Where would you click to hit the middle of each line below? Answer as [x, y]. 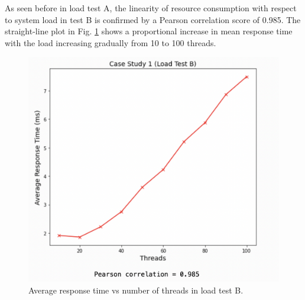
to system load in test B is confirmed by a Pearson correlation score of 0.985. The [153, 19]
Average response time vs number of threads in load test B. [136, 290]
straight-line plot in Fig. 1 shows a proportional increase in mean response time [149, 31]
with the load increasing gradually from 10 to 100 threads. [111, 42]
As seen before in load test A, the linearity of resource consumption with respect [151, 8]
